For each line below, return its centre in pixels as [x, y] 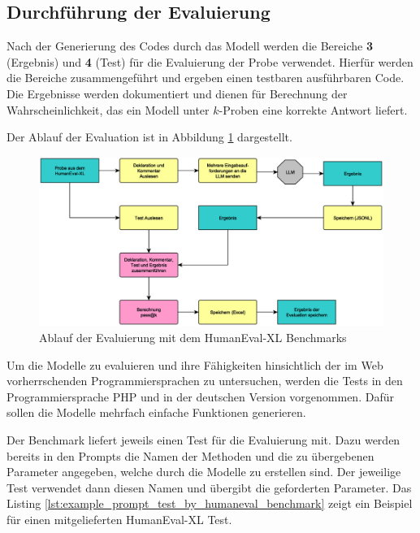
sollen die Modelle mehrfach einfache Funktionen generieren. [156, 412]
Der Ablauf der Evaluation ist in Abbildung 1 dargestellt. [149, 137]
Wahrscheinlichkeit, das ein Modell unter [108, 109]
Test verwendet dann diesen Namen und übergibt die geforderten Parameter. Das [209, 487]
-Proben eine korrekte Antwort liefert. [313, 109]
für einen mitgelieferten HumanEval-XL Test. [119, 519]
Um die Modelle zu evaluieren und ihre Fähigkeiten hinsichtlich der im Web [195, 364]
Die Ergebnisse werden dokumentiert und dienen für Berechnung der [177, 93]
